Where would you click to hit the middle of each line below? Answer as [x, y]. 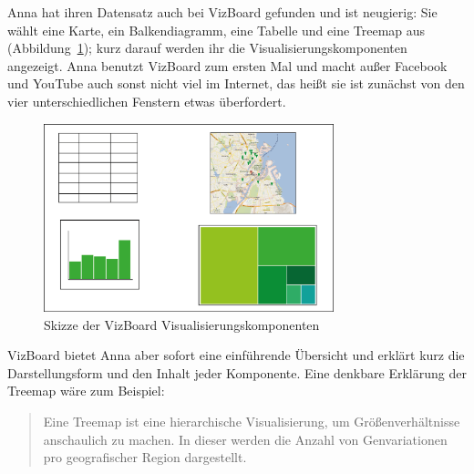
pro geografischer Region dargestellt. [145, 457]
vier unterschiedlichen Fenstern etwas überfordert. [147, 101]
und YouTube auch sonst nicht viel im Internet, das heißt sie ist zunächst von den [236, 83]
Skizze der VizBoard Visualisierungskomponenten [182, 324]
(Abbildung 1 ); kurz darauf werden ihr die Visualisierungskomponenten [207, 48]
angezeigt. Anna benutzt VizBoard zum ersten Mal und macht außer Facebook [227, 65]
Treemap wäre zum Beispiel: [86, 391]
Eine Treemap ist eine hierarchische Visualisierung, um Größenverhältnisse [252, 422]
